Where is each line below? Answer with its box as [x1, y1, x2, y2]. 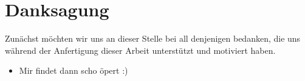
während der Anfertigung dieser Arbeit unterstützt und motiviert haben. [5, 44, 276, 56]
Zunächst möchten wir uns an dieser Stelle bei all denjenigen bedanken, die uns [5, 32, 301, 45]
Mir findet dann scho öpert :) [19, 64, 128, 77]
